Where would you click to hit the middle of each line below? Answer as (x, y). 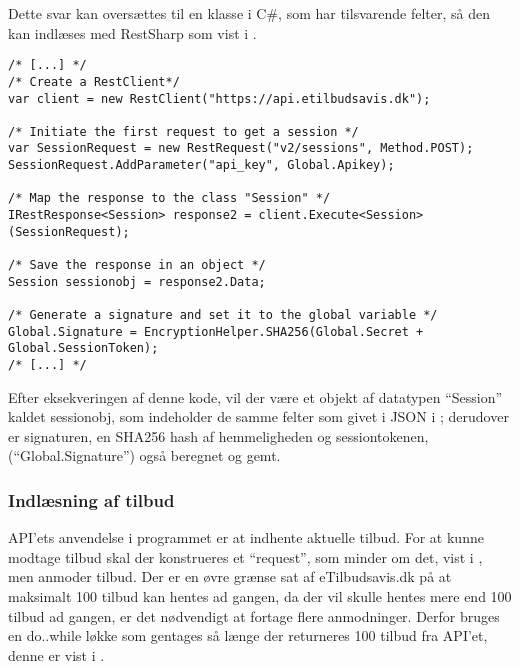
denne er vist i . (56, 654)
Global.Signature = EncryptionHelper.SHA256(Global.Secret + (216, 331)
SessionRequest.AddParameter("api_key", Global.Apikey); (201, 165)
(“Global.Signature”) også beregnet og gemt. (144, 455)
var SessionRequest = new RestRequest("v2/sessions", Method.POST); (241, 148)
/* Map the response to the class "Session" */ (169, 198)
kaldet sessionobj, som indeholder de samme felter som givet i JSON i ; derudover (258, 416)
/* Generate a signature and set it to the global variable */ (223, 315)
